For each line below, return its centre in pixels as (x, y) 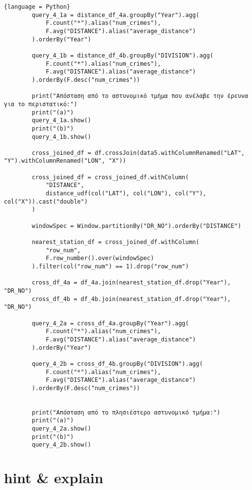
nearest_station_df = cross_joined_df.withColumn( (116, 242)
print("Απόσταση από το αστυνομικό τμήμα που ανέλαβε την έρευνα (140, 96)
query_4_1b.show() (61, 137)
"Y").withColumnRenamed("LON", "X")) (65, 161)
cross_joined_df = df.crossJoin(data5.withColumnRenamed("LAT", (138, 153)
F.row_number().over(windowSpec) (100, 258)
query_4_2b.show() (61, 445)
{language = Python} (37, 7)
